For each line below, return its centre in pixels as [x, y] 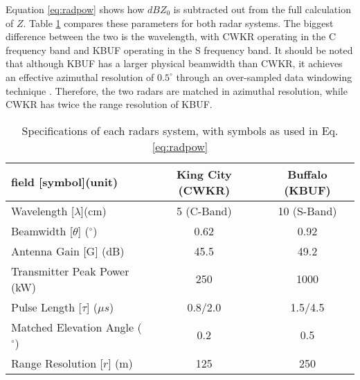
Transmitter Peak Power [70, 271]
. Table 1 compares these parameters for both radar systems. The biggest [178, 22]
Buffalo [307, 174]
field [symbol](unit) [65, 182]
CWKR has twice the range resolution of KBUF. [109, 104]
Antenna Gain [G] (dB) [68, 251]
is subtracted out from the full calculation [262, 9]
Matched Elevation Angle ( [76, 327]
